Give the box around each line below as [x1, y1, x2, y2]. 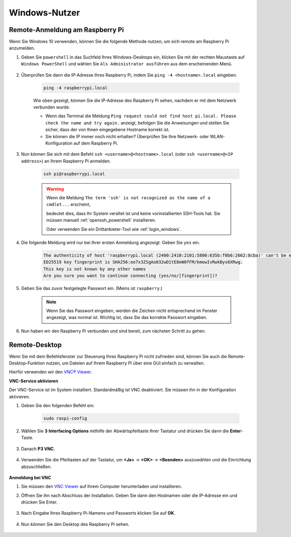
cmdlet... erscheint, [46, 202, 91, 207]
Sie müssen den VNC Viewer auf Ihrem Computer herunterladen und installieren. [21, 484, 182, 490]
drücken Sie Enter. [21, 499, 58, 505]
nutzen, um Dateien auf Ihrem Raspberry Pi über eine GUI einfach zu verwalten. [46, 360, 205, 366]
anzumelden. [9, 45, 35, 51]
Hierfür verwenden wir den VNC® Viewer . [9, 369, 92, 375]
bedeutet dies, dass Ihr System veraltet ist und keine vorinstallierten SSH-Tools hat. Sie [46, 210, 221, 216]
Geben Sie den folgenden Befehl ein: [21, 402, 95, 408]
